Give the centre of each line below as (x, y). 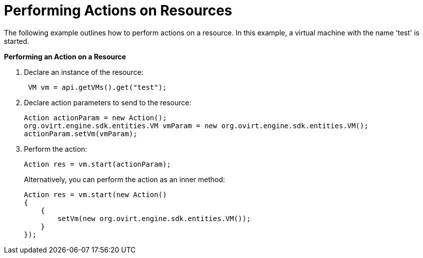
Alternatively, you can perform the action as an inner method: (125, 179)
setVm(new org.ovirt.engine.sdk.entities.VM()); (154, 218)
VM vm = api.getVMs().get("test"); (97, 87)
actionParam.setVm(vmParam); (81, 133)
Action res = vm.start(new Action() (95, 194)
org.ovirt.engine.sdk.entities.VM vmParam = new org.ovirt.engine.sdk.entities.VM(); (196, 126)
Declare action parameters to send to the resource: (108, 102)
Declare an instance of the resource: (84, 72)
